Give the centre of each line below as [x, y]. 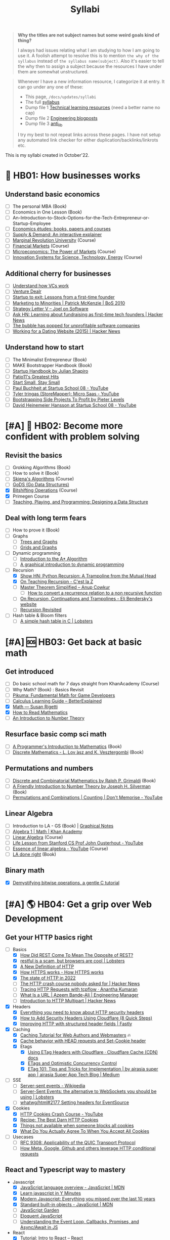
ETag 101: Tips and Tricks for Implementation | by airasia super [93, 1069]
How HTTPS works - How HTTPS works [62, 972]
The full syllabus [42, 102]
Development [34, 919]
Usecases [23, 1137]
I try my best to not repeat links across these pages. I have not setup [89, 135]
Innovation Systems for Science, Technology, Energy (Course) [77, 257]
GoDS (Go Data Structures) [41, 484]
